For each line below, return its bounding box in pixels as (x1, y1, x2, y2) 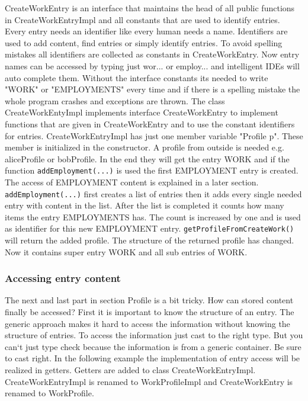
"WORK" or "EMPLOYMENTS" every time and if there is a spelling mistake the (5, 83, 300, 95)
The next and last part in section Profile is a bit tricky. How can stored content (5, 294, 294, 306)
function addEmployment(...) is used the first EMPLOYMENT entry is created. (5, 164, 299, 177)
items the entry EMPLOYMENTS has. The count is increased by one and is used (5, 210, 301, 223)
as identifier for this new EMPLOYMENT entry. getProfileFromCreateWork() (5, 222, 294, 235)
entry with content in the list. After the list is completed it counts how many (5, 199, 284, 211)
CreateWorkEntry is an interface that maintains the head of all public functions (5, 2, 295, 14)
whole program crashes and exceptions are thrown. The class (5, 94, 225, 107)
